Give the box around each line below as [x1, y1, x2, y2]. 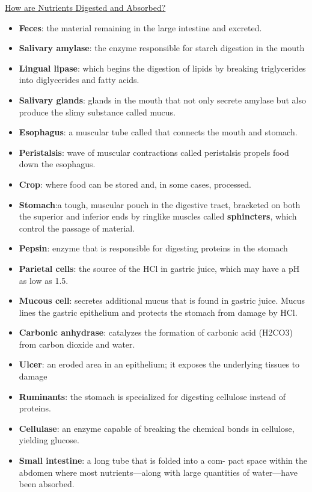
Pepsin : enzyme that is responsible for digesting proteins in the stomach [19, 242, 288, 254]
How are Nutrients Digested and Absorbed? [5, 1, 166, 13]
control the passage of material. [19, 221, 135, 234]
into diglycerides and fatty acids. [19, 73, 139, 86]
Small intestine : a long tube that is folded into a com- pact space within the [19, 454, 307, 467]
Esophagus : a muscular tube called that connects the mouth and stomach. [19, 126, 298, 138]
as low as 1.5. [19, 274, 69, 286]
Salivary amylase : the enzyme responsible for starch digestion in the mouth [19, 42, 305, 54]
